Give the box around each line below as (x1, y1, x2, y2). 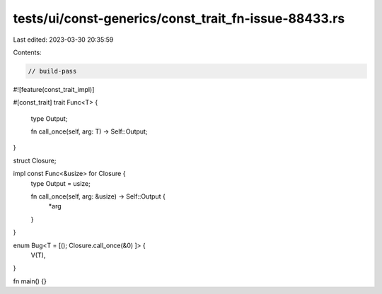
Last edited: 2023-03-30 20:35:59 (13, 35, 114, 44)
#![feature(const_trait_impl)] (13, 85, 95, 93)
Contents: (13, 48, 42, 57)
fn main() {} (13, 276, 47, 286)
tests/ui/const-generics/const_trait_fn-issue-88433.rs (13, 11, 345, 26)
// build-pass (28, 67, 77, 75)
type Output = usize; (30, 179, 91, 187)
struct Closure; (13, 156, 57, 165)
